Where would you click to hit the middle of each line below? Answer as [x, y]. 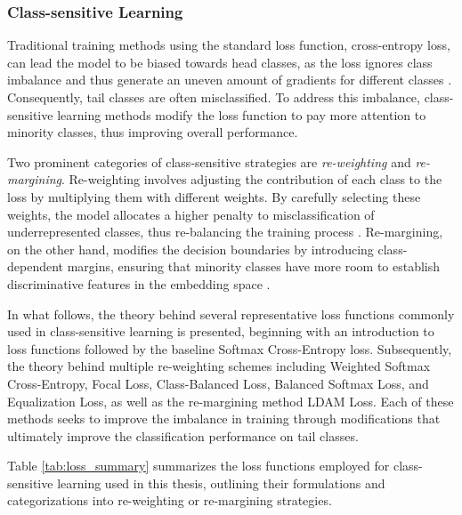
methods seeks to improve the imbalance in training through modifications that [224, 418]
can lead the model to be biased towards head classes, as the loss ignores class [220, 62]
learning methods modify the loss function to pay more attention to [242, 114]
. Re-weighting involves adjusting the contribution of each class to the [252, 179]
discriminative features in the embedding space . [139, 283]
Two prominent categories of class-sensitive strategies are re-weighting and [209, 161]
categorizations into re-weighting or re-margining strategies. [170, 500]
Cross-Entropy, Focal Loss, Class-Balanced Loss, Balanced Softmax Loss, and [218, 383]
